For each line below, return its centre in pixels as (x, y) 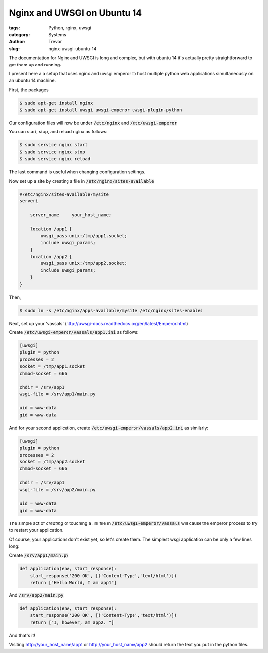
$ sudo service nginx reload (55, 159)
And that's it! (22, 635)
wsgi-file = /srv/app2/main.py (58, 490)
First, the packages (29, 90)
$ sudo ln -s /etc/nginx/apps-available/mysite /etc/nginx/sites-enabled (111, 310)
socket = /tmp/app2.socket (52, 462)
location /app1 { (51, 229)
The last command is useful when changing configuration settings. (77, 172)
